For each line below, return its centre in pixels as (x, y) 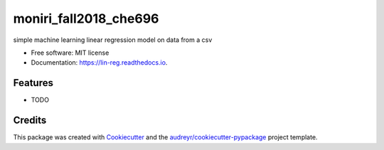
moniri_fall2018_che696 (86, 18)
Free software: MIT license (70, 53)
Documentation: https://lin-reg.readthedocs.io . (99, 63)
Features (33, 83)
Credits (30, 120)
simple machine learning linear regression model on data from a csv (113, 40)
